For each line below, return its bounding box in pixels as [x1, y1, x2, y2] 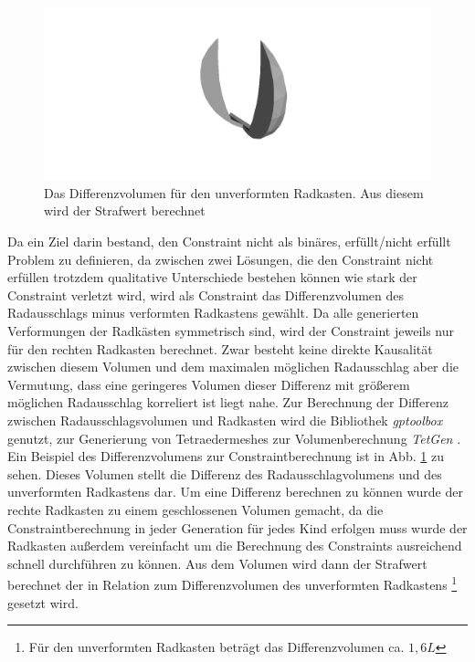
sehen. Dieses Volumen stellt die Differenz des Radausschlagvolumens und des [7, 464, 442, 483]
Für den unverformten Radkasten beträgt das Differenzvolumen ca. [28, 637, 405, 657]
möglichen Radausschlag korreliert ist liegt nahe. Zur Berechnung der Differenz [7, 393, 449, 412]
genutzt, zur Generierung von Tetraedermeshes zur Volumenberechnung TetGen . [7, 428, 461, 447]
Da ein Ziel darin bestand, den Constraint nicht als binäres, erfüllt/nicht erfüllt [7, 232, 451, 250]
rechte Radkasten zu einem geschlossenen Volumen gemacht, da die [7, 499, 384, 519]
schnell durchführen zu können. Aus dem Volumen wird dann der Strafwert [7, 553, 427, 573]
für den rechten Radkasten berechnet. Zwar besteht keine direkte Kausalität [7, 339, 433, 358]
